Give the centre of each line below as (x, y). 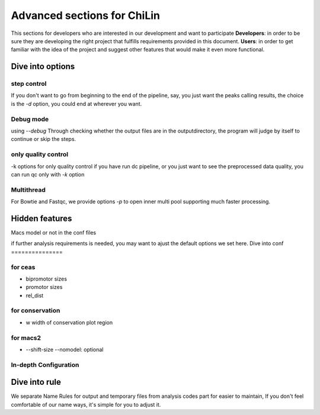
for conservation (36, 311)
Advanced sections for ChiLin (85, 15)
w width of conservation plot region (69, 322)
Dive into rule (36, 382)
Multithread (28, 189)
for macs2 (26, 337)
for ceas (23, 267)
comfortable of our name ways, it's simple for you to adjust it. (86, 404)
